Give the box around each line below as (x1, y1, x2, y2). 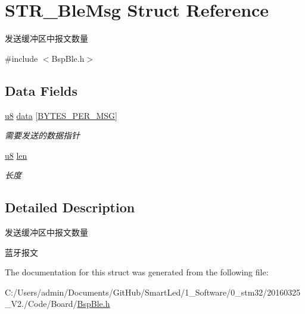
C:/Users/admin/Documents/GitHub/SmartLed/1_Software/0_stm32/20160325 (5, 285, 301, 298)
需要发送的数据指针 (5, 129, 80, 142)
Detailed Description (5, 198, 135, 216)
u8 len (5, 149, 27, 161)
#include (5, 52, 38, 64)
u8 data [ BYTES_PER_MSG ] (5, 109, 117, 121)
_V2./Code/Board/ (5, 297, 77, 310)
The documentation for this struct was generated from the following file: (5, 266, 269, 278)
